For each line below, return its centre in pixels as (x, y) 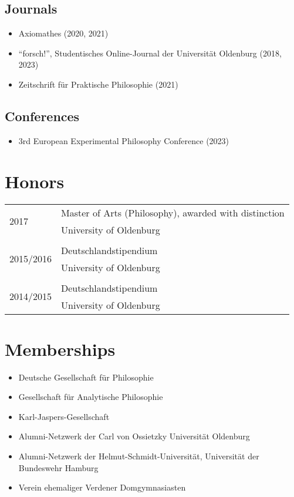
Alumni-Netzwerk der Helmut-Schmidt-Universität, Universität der (139, 456)
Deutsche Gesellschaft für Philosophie (86, 377)
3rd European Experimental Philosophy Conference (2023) (124, 140)
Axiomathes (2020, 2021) (63, 33)
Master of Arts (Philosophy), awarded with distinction (173, 212)
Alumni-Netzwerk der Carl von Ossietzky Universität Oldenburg (134, 436)
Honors (35, 181)
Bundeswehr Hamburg (58, 467)
